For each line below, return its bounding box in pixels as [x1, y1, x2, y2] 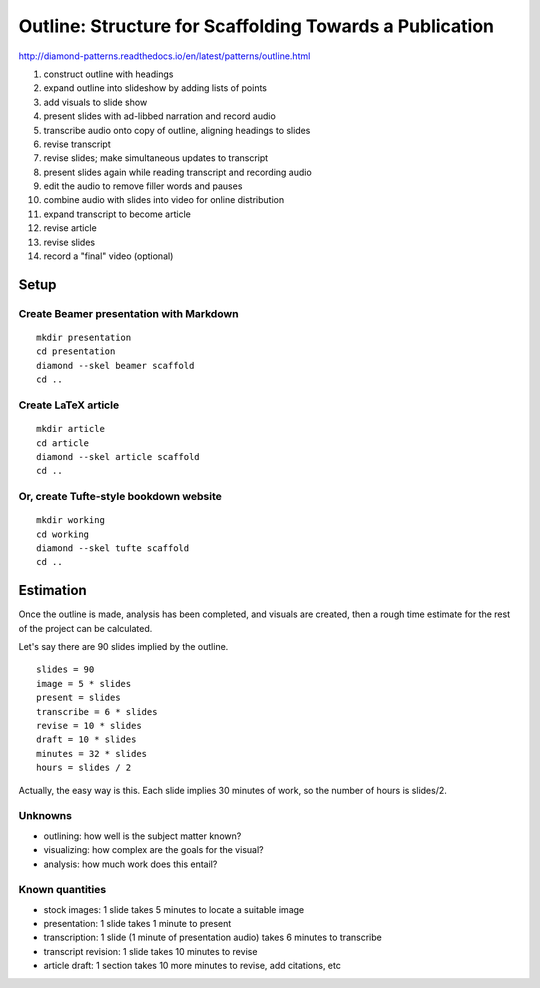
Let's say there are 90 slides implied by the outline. [18, 641, 229, 653]
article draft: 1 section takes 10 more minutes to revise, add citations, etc [43, 960, 342, 972]
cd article [36, 437, 90, 449]
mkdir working [36, 515, 105, 526]
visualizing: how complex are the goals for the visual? [43, 844, 264, 856]
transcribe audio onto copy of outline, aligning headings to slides [43, 124, 311, 136]
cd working [36, 528, 90, 540]
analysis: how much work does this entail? [43, 858, 218, 870]
